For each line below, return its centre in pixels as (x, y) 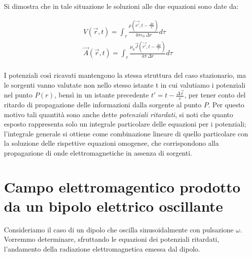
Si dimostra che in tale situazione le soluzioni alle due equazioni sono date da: (121, 6)
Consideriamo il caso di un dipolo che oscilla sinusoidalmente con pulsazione (119, 229)
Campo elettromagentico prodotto (122, 186)
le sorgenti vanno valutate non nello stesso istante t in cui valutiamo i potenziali (125, 84)
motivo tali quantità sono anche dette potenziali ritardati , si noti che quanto (119, 114)
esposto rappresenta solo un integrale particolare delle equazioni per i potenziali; (125, 124)
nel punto (18, 95)
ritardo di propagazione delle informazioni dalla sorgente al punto (103, 104)
